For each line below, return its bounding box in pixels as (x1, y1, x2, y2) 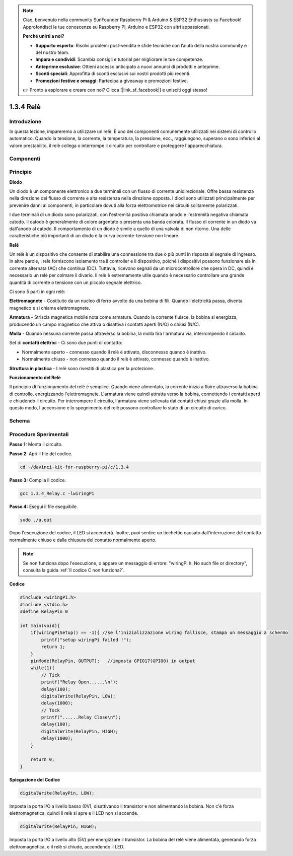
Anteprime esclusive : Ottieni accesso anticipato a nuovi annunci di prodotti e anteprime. (35, 63, 220, 69)
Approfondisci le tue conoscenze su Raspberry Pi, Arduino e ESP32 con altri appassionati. (23, 24, 210, 30)
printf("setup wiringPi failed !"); (41, 637, 132, 643)
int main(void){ (20, 622, 60, 628)
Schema (9, 417, 30, 424)
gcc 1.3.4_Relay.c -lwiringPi (20, 490, 95, 496)
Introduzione (9, 118, 42, 125)
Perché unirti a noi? (23, 33, 65, 39)
